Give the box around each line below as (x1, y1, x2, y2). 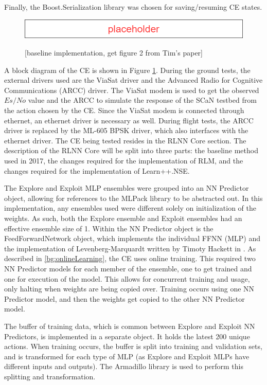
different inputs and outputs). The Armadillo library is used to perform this (4, 361, 244, 372)
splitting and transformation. (4, 371, 96, 381)
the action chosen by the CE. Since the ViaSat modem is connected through (4, 105, 244, 116)
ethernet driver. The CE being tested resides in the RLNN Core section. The (4, 135, 246, 145)
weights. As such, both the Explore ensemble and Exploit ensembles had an (4, 212, 242, 223)
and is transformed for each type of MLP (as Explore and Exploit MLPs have (4, 351, 250, 361)
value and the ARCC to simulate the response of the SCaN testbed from (28, 95, 257, 105)
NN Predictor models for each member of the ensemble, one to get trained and (4, 263, 252, 273)
